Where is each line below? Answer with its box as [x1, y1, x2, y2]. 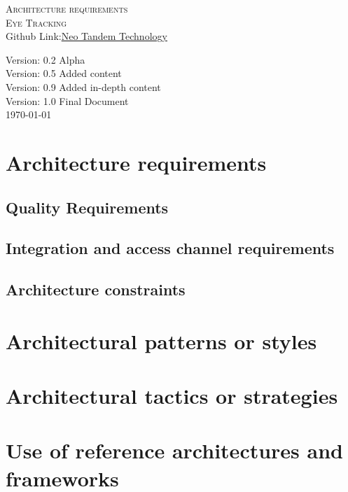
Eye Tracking [6, 15, 67, 29]
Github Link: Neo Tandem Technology [6, 29, 167, 43]
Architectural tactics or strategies [6, 381, 338, 410]
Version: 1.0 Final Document [6, 93, 129, 108]
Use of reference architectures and [6, 436, 343, 465]
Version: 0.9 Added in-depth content [6, 79, 161, 94]
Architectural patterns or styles [6, 326, 317, 355]
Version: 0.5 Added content [6, 66, 122, 80]
